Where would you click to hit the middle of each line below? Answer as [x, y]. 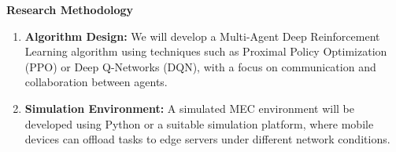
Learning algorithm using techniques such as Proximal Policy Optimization [206, 51]
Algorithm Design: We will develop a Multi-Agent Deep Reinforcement [202, 36]
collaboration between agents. [96, 82]
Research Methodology [70, 9]
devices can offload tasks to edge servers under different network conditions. [207, 139]
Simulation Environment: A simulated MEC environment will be [189, 108]
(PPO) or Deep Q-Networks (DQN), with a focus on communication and [200, 66]
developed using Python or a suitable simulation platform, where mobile [199, 123]
